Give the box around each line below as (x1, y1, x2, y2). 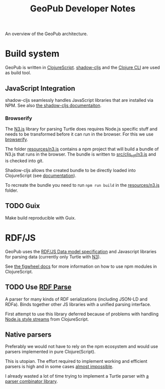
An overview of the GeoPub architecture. (5, 31, 88, 37)
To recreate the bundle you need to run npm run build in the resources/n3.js (5, 182, 160, 188)
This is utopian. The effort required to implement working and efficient (5, 358, 148, 364)
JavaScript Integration (5, 84, 75, 92)
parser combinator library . (5, 379, 58, 385)
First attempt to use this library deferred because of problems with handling (5, 311, 159, 317)
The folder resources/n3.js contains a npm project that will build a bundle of (5, 146, 159, 152)
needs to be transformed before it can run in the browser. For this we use (5, 131, 154, 137)
